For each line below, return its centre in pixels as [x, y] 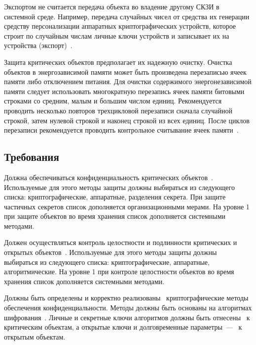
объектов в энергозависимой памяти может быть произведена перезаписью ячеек [125, 72]
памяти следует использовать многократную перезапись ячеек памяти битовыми [124, 91]
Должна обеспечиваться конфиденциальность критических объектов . [109, 177]
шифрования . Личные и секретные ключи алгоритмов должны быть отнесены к [127, 317]
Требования [32, 157]
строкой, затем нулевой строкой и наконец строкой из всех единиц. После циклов [127, 120]
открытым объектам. [35, 336]
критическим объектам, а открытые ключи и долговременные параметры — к [123, 327]
